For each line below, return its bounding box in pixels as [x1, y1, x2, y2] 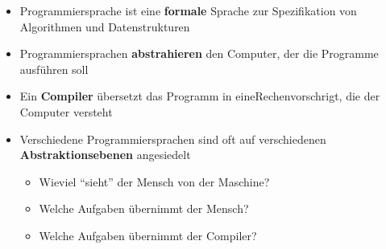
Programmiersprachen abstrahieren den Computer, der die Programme [19, 45, 379, 62]
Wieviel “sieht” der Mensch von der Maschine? [39, 173, 270, 190]
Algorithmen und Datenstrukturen [19, 18, 190, 35]
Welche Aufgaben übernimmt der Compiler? [39, 227, 257, 243]
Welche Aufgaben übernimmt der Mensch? [39, 200, 249, 217]
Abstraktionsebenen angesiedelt [19, 146, 191, 163]
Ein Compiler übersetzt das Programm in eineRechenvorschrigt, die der [19, 88, 380, 104]
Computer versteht [19, 103, 113, 120]
